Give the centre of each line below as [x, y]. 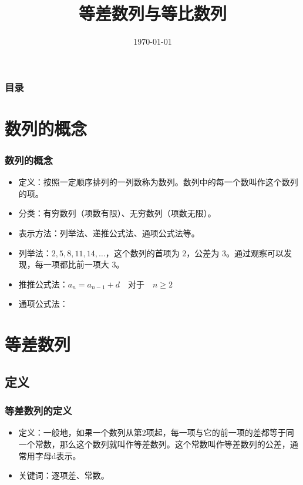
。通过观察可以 [255, 252]
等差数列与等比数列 [152, 13]
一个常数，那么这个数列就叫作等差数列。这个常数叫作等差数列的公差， [154, 444]
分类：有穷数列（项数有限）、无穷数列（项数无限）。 [117, 213]
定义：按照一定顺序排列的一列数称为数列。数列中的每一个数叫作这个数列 [158, 182]
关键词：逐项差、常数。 [64, 475]
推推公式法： [43, 284]
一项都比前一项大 [76, 264]
